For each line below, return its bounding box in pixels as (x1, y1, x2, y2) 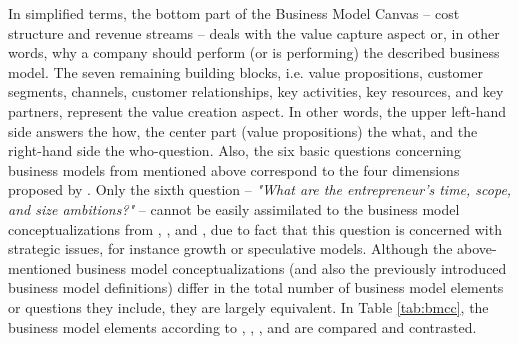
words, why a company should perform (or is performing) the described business (8, 42, 500, 63)
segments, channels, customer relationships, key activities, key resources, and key (8, 81, 504, 102)
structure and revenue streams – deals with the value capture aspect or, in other (8, 22, 500, 43)
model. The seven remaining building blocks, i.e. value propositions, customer (8, 61, 483, 82)
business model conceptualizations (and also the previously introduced (76, 257, 507, 278)
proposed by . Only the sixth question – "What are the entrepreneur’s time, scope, (8, 179, 512, 200)
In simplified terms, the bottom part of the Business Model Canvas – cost (8, 3, 460, 23)
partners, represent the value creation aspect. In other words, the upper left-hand (8, 100, 507, 121)
